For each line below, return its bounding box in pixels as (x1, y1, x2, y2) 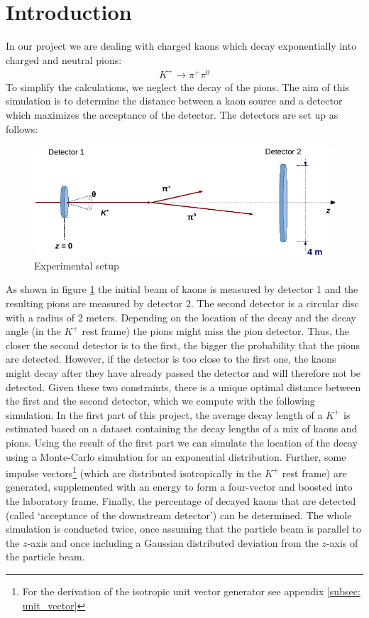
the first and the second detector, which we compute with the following (6, 393, 315, 408)
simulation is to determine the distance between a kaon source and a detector (6, 93, 343, 108)
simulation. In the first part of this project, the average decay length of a (6, 407, 323, 422)
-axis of (326, 535, 358, 550)
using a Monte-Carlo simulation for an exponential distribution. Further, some (6, 449, 346, 464)
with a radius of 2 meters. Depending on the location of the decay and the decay (6, 309, 356, 324)
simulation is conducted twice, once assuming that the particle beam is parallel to (6, 521, 361, 536)
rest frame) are (282, 465, 347, 480)
